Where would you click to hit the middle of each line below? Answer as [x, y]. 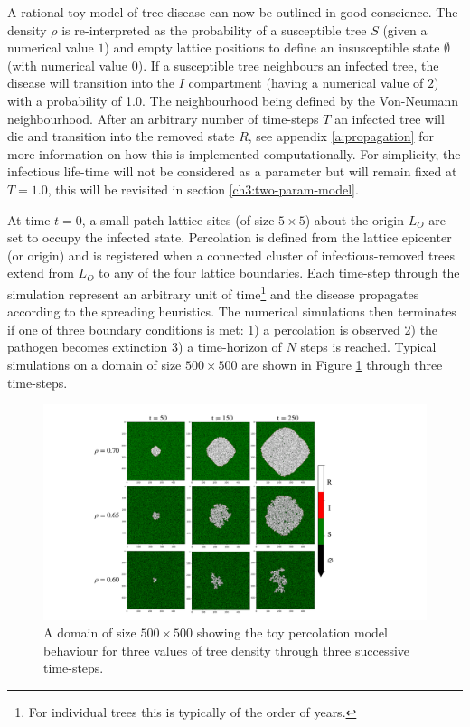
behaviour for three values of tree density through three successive [227, 650]
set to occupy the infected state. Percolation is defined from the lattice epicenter [230, 237]
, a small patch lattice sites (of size [178, 219]
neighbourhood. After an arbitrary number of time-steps [163, 118]
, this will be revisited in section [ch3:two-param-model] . [203, 189]
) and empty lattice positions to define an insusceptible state [272, 47]
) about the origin [354, 219]
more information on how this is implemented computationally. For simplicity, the [234, 153]
